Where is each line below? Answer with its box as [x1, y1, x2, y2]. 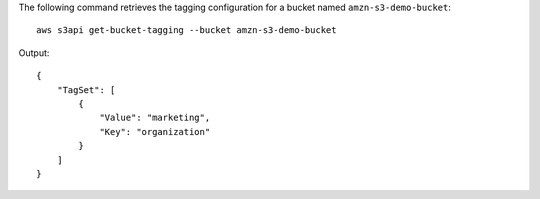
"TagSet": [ [56, 84, 116, 95]
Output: [18, 46, 50, 59]
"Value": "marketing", [99, 112, 211, 124]
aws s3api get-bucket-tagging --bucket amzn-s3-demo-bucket [36, 25, 337, 36]
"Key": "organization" [99, 126, 211, 137]
